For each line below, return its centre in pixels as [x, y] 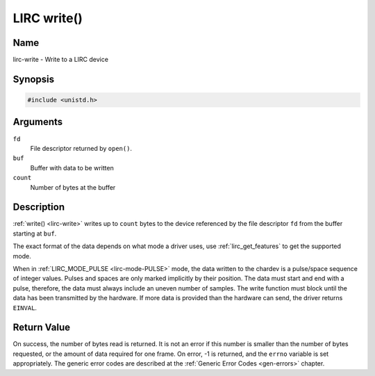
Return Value [42, 328]
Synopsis [34, 79]
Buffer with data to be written [72, 167]
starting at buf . [35, 234]
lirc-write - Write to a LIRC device [61, 60]
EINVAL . [25, 308]
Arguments [38, 122]
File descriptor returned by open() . [81, 148]
